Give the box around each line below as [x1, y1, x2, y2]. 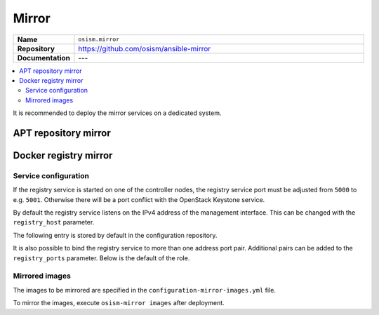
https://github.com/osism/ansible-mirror [78, 43, 211, 53]
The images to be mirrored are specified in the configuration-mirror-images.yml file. [13, 286, 277, 294]
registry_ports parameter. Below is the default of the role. [13, 253, 190, 262]
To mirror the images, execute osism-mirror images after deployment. [13, 299, 225, 307]
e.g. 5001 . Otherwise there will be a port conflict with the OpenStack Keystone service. [13, 195, 265, 203]
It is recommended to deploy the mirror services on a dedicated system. [13, 109, 222, 117]
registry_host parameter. [13, 218, 95, 227]
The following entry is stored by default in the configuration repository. [13, 231, 218, 239]
